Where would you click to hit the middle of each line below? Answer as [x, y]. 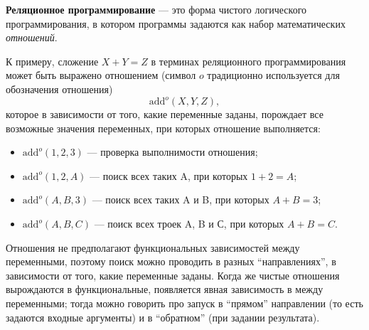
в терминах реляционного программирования [248, 61]
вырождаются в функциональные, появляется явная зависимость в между [165, 289]
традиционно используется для [273, 75]
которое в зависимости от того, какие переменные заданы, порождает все [165, 114]
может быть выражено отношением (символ [101, 75]
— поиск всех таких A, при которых [169, 175]
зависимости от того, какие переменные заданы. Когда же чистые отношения [173, 275]
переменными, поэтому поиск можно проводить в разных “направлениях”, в [171, 261]
